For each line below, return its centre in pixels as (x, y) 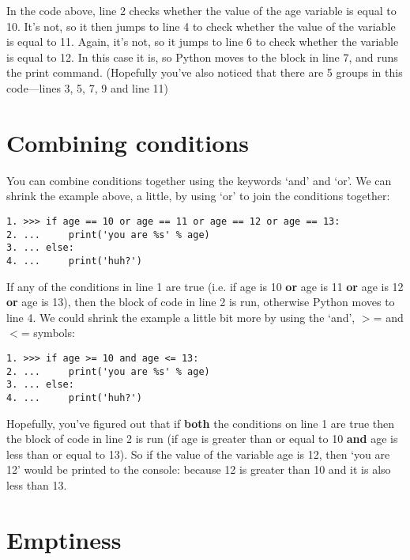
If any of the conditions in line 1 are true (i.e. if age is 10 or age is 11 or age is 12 (205, 286)
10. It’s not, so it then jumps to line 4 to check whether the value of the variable (201, 26)
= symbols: (48, 333)
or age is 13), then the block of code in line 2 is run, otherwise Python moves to (201, 302)
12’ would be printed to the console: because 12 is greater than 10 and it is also (199, 469)
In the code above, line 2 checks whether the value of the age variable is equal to (201, 10)
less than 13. (37, 484)
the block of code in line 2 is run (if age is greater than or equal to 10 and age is (202, 439)
